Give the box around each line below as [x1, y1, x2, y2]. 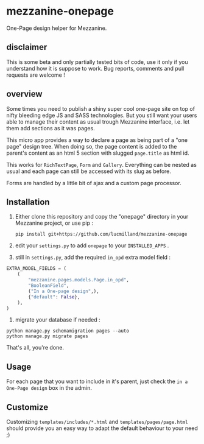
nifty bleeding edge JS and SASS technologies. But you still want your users [6, 111, 197, 119]
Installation [6, 197, 50, 207]
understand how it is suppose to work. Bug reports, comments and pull [6, 65, 185, 72]
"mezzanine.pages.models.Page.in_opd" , [28, 277, 130, 283]
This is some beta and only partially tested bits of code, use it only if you [6, 58, 189, 65]
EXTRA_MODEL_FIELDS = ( [6, 266, 67, 272]
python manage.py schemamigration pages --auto [6, 328, 130, 334]
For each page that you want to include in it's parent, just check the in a [6, 378, 188, 385]
